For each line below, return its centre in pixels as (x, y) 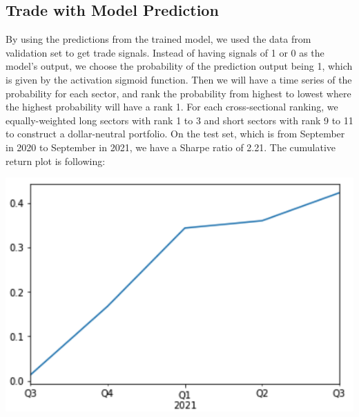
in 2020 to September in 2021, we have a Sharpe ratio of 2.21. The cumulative (171, 147)
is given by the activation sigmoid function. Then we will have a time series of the (179, 79)
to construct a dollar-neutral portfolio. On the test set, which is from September (175, 134)
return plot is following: (56, 161)
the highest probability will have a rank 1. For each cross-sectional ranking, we (172, 107)
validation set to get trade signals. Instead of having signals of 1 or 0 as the (165, 52)
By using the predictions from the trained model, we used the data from (158, 39)
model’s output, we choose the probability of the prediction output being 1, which (179, 66)
